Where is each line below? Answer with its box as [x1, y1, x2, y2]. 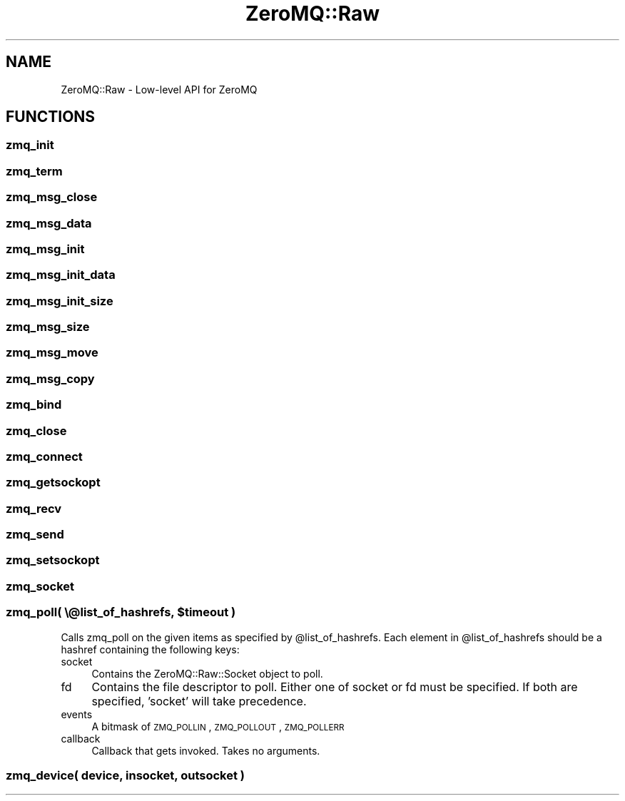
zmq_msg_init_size [6, 293, 113, 308]
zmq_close [6, 423, 67, 438]
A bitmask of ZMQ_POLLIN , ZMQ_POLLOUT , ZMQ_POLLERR [91, 720, 345, 733]
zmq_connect [6, 449, 83, 464]
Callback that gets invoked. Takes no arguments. [91, 744, 320, 757]
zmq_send [6, 527, 64, 542]
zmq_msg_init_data [6, 267, 116, 282]
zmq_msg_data [6, 215, 92, 230]
